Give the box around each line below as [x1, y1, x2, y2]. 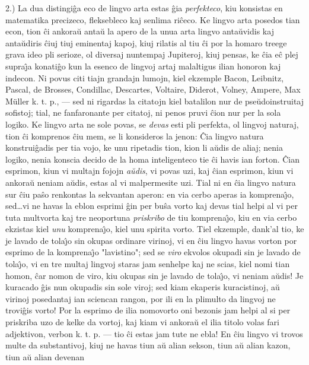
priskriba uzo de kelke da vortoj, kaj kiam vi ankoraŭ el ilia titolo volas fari [5, 316, 279, 328]
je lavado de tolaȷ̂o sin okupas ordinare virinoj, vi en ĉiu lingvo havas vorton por [5, 234, 297, 246]
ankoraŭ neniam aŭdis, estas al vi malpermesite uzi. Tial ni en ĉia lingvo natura [5, 176, 296, 188]
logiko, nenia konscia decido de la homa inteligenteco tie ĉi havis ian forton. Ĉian [5, 153, 300, 165]
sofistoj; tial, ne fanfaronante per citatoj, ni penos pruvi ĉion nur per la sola [5, 106, 281, 119]
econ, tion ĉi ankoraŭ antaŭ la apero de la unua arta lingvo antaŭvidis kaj [5, 25, 274, 37]
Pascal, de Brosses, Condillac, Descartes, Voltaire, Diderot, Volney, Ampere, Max [5, 83, 301, 96]
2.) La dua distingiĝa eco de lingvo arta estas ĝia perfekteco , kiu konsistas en [5, 2, 283, 14]
